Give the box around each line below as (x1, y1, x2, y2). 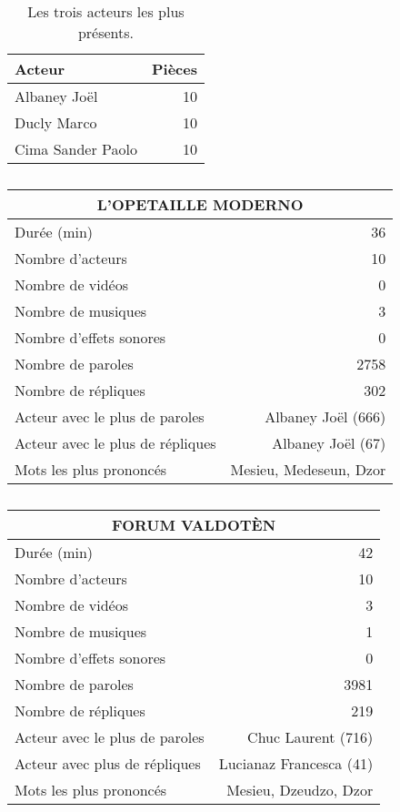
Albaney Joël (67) (272, 432, 386, 453)
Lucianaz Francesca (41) (218, 753, 374, 774)
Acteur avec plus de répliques (15, 753, 201, 774)
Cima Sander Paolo (15, 138, 137, 159)
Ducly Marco (15, 112, 97, 133)
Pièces (151, 58, 197, 79)
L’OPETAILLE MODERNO (96, 194, 304, 215)
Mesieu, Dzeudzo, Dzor (226, 779, 374, 800)
